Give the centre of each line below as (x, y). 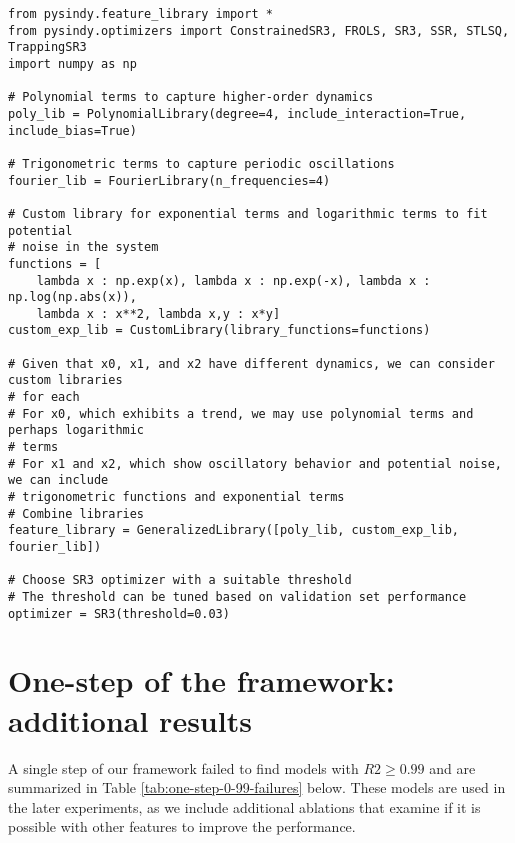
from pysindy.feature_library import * (140, 14)
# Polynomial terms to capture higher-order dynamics (191, 97)
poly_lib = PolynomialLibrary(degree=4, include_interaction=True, (237, 113)
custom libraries (65, 380)
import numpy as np (72, 63)
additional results (130, 719)
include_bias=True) (72, 130)
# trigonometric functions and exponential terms (176, 497)
